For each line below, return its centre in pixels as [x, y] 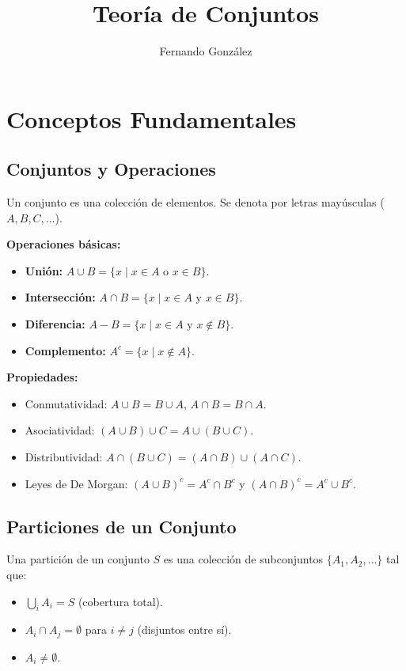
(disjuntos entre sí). [184, 629]
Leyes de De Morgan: [76, 483]
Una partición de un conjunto [78, 559]
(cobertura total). [120, 601]
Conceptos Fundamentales [152, 118]
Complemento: [65, 350]
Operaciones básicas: [64, 244]
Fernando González [206, 51]
